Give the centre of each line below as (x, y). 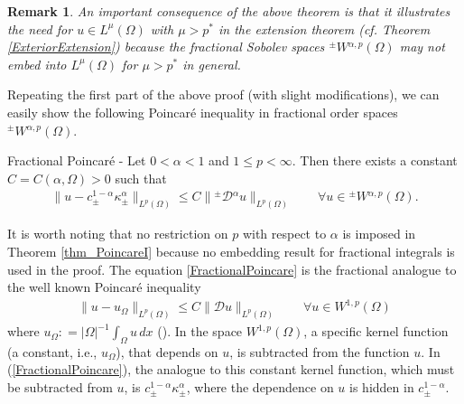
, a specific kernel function (376, 331)
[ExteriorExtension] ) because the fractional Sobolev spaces (166, 47)
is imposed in (379, 234)
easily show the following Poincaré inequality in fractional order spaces (203, 112)
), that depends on (167, 351)
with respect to (284, 234)
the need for (40, 28)
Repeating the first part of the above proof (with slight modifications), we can (223, 94)
